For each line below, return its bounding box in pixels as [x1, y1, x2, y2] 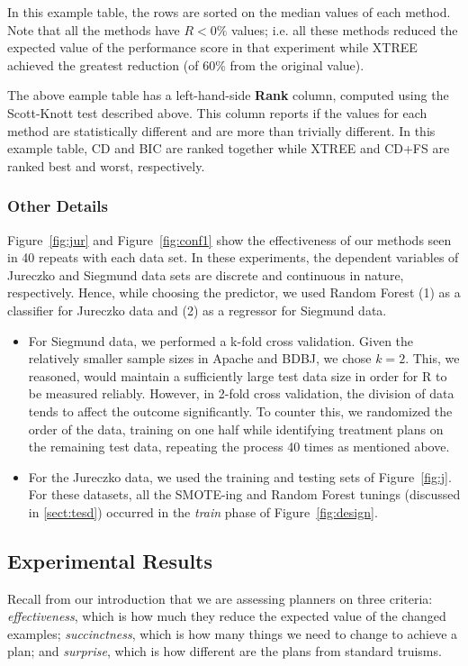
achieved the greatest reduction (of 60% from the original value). [7, 55, 364, 74]
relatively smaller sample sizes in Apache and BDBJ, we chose [28, 349, 372, 368]
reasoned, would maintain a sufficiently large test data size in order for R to [28, 366, 447, 385]
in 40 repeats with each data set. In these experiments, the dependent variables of [7, 248, 459, 267]
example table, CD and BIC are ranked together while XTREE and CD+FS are [7, 139, 450, 158]
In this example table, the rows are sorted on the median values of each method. [7, 3, 451, 21]
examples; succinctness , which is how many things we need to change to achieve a [7, 624, 458, 643]
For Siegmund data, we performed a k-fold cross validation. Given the [28, 331, 414, 350]
